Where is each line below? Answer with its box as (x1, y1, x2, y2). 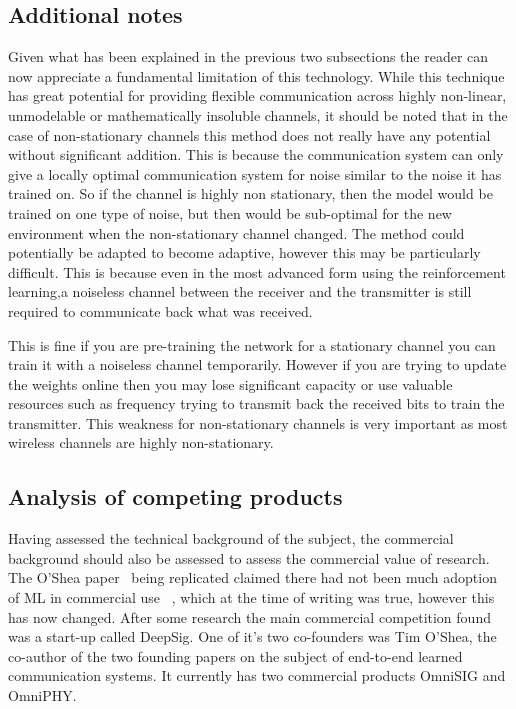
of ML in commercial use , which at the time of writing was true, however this (8, 587, 495, 608)
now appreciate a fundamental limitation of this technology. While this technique (8, 65, 505, 86)
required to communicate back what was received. (8, 300, 313, 321)
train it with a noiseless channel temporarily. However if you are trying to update (8, 354, 507, 375)
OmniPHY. (8, 685, 77, 706)
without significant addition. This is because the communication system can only (8, 144, 504, 165)
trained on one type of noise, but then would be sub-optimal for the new (8, 202, 452, 223)
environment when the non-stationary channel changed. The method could (8, 222, 465, 243)
